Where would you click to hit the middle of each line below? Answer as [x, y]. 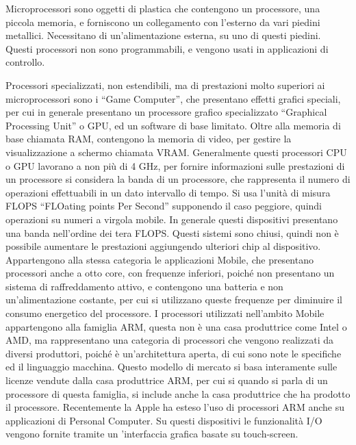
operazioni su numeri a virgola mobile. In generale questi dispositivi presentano [172, 219]
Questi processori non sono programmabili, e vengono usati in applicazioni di [167, 48]
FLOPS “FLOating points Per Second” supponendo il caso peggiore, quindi [164, 206]
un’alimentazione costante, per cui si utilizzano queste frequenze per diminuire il [174, 300]
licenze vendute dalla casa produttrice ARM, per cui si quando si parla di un [167, 380]
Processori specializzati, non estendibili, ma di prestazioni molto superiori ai [165, 85]
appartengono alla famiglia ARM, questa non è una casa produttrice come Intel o [176, 326]
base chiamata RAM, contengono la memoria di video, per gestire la [149, 139]
